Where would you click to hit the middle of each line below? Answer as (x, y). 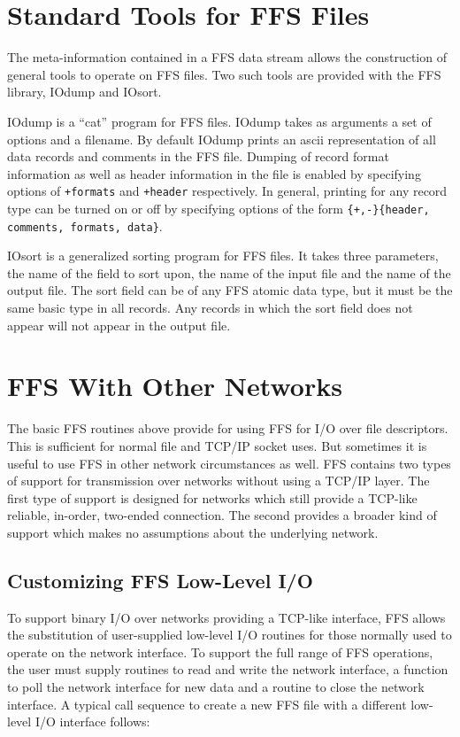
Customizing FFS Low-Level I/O (160, 580)
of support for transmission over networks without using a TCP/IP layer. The (218, 481)
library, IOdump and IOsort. (84, 92)
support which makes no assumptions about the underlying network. (193, 532)
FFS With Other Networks (175, 386)
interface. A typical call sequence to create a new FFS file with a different (207, 704)
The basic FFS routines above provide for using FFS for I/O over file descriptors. (228, 428)
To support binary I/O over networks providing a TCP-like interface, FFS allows (226, 617)
